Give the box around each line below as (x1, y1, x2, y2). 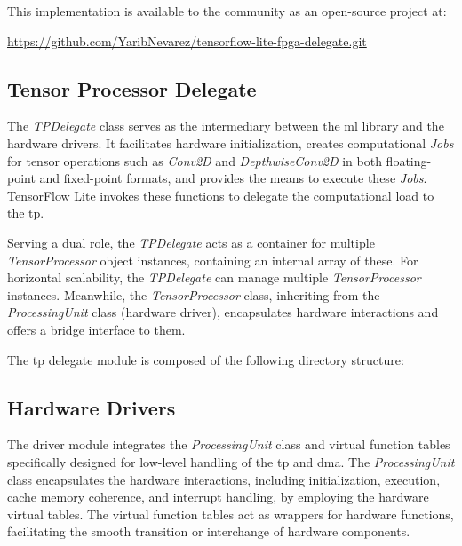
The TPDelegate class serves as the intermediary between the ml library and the (7, 116, 444, 135)
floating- (386, 151, 432, 170)
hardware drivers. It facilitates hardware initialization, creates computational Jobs (7, 133, 454, 152)
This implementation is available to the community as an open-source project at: (7, 2, 447, 20)
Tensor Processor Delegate (7, 75, 257, 102)
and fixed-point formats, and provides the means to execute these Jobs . (39, 169, 427, 187)
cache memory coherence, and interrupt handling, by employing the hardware (7, 487, 429, 506)
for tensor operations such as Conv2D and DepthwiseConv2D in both (7, 151, 382, 170)
